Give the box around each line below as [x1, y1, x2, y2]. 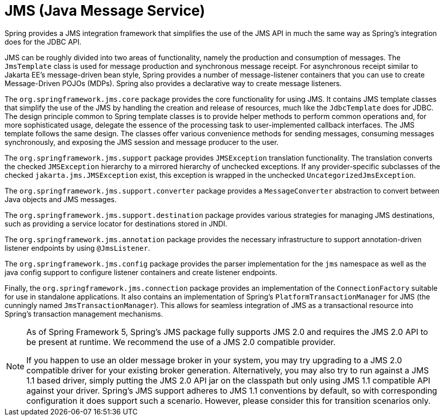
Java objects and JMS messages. [5, 195, 117, 204]
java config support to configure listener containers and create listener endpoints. [5, 268, 277, 277]
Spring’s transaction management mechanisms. [5, 309, 163, 318]
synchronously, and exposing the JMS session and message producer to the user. [5, 137, 279, 146]
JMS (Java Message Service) [5, 2, 205, 19]
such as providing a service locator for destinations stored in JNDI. [5, 219, 228, 228]
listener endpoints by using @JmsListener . [5, 243, 150, 252]
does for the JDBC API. [5, 37, 82, 46]
